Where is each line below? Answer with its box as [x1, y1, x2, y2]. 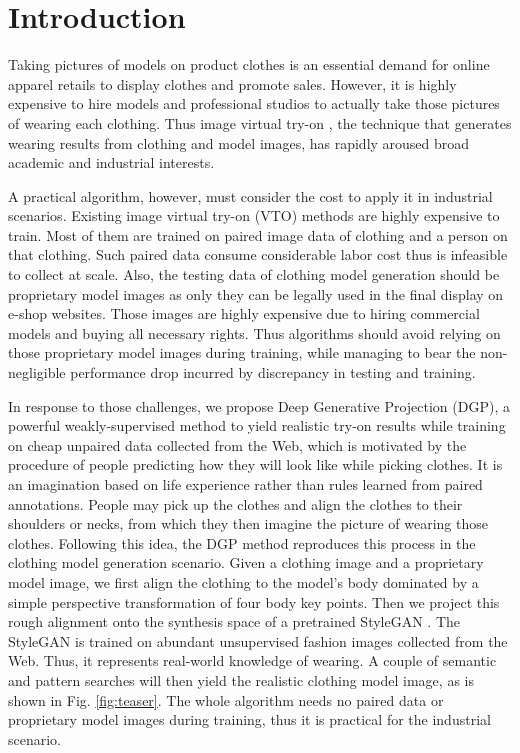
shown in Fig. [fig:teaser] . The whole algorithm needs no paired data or [8, 689, 444, 710]
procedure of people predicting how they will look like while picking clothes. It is [8, 454, 503, 475]
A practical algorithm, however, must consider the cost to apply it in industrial [8, 185, 493, 206]
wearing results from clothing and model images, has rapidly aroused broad [8, 132, 470, 153]
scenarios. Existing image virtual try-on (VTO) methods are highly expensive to [8, 205, 500, 226]
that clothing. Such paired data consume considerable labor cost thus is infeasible [8, 244, 508, 265]
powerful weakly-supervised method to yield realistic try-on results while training [8, 415, 506, 436]
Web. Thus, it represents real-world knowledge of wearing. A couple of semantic [8, 650, 497, 671]
